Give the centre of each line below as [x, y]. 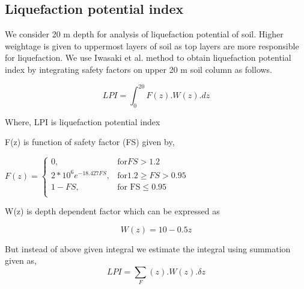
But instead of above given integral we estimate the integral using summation [148, 248]
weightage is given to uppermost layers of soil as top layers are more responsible [152, 45]
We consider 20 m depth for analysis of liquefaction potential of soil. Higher [144, 34]
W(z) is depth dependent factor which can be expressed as [112, 211]
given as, [21, 260]
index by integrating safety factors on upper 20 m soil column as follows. [139, 69]
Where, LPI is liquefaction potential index [83, 121]
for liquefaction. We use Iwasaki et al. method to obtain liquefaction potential [148, 57]
